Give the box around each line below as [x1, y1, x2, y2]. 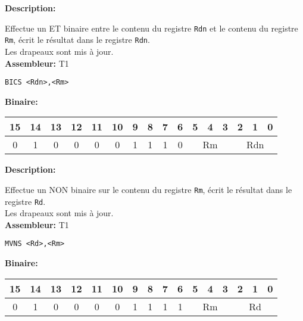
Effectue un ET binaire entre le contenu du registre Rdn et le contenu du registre [5, 21, 298, 34]
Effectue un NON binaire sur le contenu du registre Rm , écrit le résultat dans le [5, 183, 292, 195]
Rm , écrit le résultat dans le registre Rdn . [5, 33, 150, 46]
